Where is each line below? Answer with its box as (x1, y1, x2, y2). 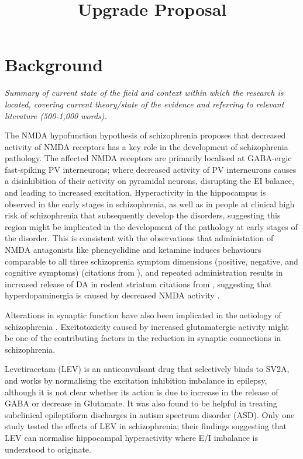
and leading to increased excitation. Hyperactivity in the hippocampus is (5, 186, 266, 199)
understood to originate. (5, 443, 91, 455)
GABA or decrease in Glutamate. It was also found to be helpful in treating (5, 397, 277, 409)
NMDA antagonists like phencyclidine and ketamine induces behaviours (5, 244, 261, 256)
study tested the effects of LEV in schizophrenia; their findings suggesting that (5, 420, 287, 432)
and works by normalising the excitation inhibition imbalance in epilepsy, (5, 374, 267, 386)
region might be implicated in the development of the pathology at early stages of (5, 220, 298, 232)
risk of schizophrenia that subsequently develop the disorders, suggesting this (5, 209, 281, 221)
